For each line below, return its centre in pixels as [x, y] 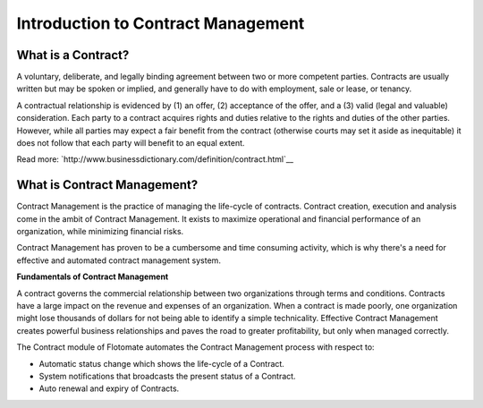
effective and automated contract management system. [119, 260]
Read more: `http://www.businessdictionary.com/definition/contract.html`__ [155, 159]
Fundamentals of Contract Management [93, 276]
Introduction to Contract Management [161, 23]
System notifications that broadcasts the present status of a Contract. [167, 376]
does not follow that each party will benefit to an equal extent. [131, 143]
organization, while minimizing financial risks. [100, 232]
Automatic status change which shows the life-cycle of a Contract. [162, 363]
